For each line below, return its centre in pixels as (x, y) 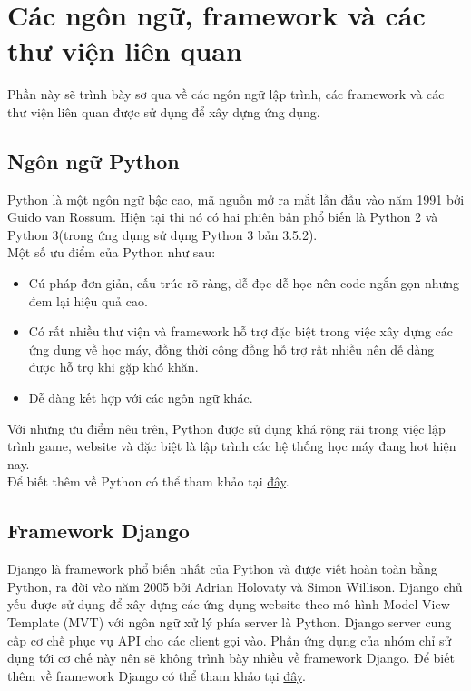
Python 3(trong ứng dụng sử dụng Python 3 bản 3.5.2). (162, 234)
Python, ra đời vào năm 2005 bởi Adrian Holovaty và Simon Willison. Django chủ (235, 586)
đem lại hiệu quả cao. (88, 300)
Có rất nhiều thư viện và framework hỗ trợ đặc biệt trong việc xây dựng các (241, 331)
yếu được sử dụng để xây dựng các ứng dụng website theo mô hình (193, 604)
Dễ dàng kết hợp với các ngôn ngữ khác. (141, 398)
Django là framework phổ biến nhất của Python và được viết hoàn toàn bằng (222, 569)
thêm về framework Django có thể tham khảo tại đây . (157, 675)
